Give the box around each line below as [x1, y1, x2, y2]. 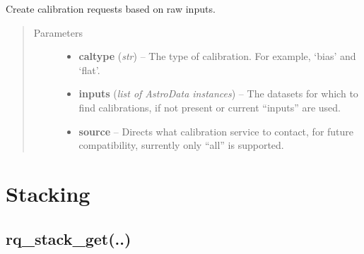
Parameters [33, 25, 83, 40]
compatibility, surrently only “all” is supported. [78, 138, 284, 152]
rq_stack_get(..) [6, 227, 131, 249]
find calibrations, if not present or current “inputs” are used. [78, 99, 341, 114]
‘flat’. [78, 62, 100, 77]
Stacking [6, 179, 90, 207]
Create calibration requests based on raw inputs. [6, 1, 216, 16]
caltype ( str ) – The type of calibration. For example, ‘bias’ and [78, 49, 356, 64]
